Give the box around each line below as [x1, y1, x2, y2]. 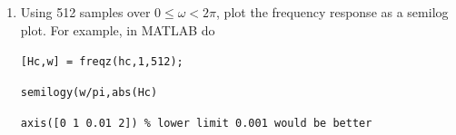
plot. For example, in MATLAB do [20, 20, 215, 39]
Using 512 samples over [20, 3, 151, 21]
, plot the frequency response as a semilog [216, 3, 449, 21]
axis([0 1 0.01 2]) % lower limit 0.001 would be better [20, 116, 372, 130]
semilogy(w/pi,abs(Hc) [20, 85, 158, 99]
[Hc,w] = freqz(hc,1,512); [20, 55, 183, 69]
